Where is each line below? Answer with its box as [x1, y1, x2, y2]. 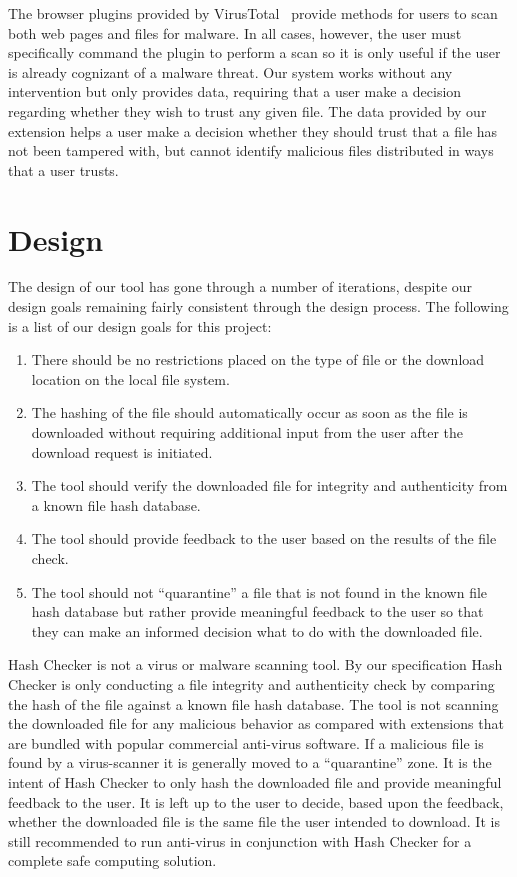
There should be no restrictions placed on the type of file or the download [31, 349, 485, 370]
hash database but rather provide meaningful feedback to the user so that [31, 601, 484, 622]
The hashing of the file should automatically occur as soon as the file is [31, 402, 468, 423]
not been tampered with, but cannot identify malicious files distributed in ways [8, 140, 494, 161]
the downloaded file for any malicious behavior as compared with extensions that [8, 713, 504, 734]
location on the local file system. [31, 368, 230, 389]
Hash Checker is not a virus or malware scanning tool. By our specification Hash [8, 654, 503, 675]
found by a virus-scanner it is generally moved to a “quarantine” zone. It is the [8, 752, 492, 773]
